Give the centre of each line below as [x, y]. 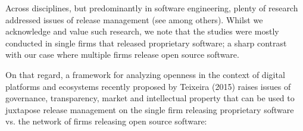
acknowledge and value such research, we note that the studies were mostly [142, 31]
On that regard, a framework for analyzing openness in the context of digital [145, 74]
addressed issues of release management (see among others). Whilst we [134, 19]
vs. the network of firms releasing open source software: [106, 121]
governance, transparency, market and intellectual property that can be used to [150, 98]
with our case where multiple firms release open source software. [122, 54]
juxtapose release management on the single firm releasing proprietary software [150, 109]
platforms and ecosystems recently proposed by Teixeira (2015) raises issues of [148, 86]
